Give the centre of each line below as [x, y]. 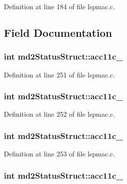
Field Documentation [58, 32]
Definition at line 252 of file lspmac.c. [59, 114]
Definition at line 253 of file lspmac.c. [59, 154]
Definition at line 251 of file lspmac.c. [59, 74]
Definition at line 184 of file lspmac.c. [59, 6]
